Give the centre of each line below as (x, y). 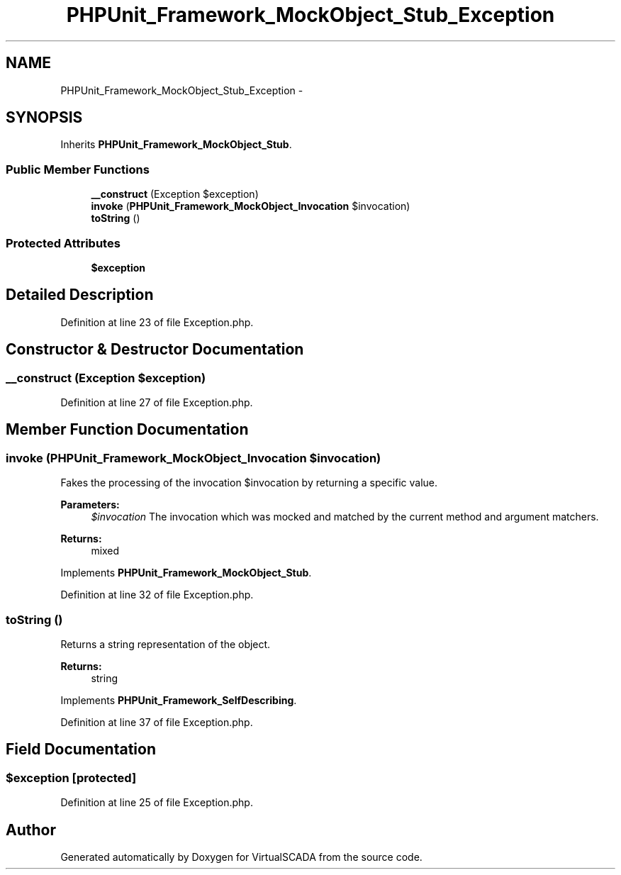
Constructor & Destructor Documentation (155, 350)
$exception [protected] (71, 778)
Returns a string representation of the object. (166, 644)
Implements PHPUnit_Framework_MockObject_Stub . (186, 573)
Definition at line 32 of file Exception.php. (157, 595)
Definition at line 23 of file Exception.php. (157, 322)
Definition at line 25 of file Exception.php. (157, 803)
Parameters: (90, 505)
